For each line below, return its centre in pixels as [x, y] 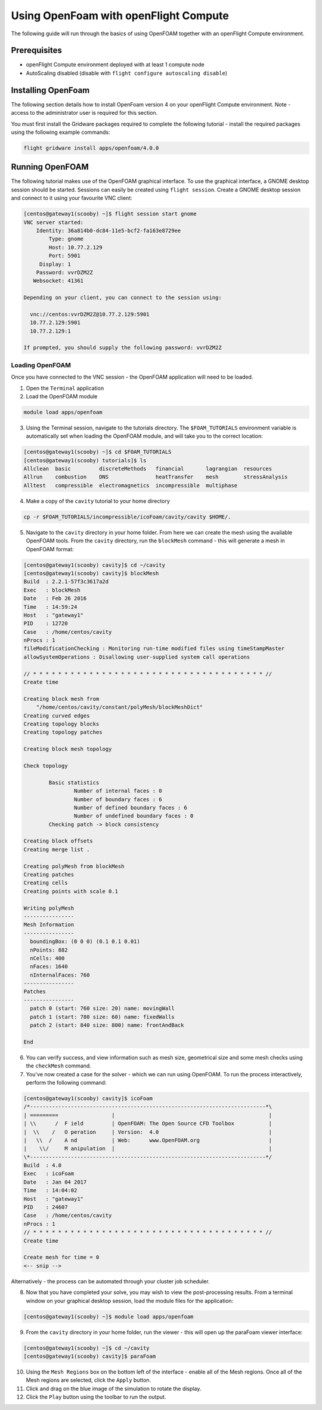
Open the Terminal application [65, 388]
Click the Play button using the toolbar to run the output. [96, 1397]
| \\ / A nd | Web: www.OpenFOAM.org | [148, 1140]
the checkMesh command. [59, 1066]
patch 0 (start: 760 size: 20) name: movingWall [103, 1008]
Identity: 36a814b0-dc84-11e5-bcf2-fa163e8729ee [109, 231]
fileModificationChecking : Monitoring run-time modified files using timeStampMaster [154, 648]
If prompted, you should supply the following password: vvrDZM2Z [123, 348]
